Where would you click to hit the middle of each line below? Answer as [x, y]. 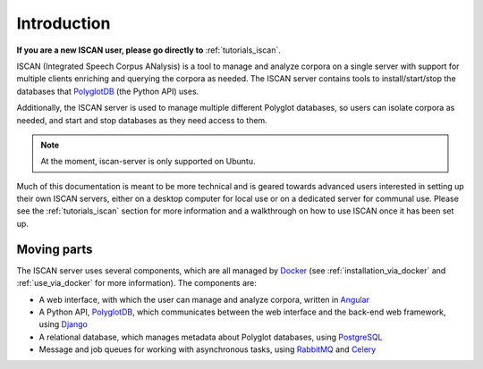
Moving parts [55, 249]
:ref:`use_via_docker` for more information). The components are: [136, 283]
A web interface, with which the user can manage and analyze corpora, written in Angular [204, 299]
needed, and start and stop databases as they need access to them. [142, 120]
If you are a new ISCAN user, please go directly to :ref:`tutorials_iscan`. [149, 50]
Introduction [64, 23]
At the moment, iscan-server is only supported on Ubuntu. [148, 162]
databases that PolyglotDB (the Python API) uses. [108, 91]
